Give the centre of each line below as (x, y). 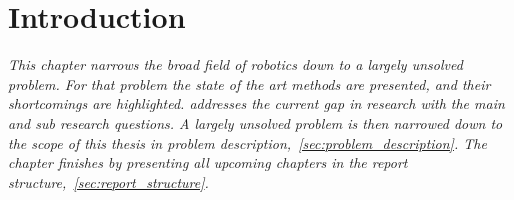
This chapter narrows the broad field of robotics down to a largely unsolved (235, 64)
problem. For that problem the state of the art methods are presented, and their (249, 83)
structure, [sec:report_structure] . (108, 181)
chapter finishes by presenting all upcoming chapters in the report (208, 162)
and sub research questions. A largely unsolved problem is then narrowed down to (255, 122)
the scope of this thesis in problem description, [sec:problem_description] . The (247, 142)
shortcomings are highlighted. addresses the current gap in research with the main (256, 103)
